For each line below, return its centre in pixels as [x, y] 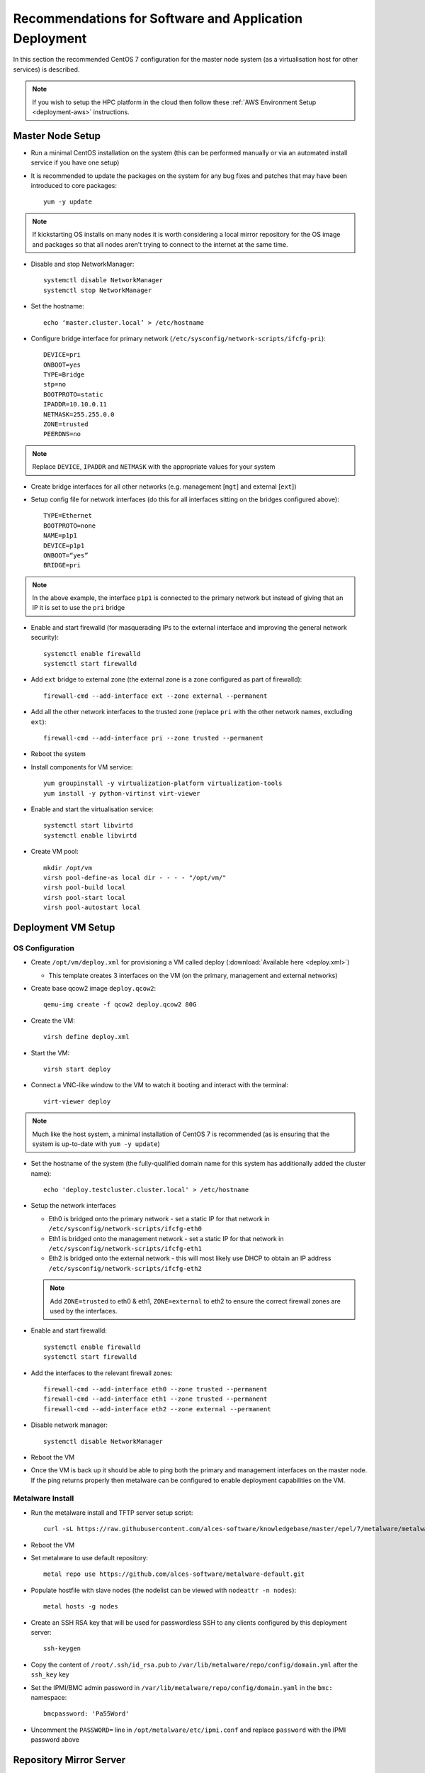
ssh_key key [50, 1674]
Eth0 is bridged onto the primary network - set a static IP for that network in [159, 1218]
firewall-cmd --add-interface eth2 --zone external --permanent [158, 1409]
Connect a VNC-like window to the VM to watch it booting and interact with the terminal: [160, 1085]
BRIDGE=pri [62, 565]
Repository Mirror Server [69, 1760]
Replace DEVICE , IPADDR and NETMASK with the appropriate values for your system [154, 467]
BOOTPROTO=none [70, 526]
